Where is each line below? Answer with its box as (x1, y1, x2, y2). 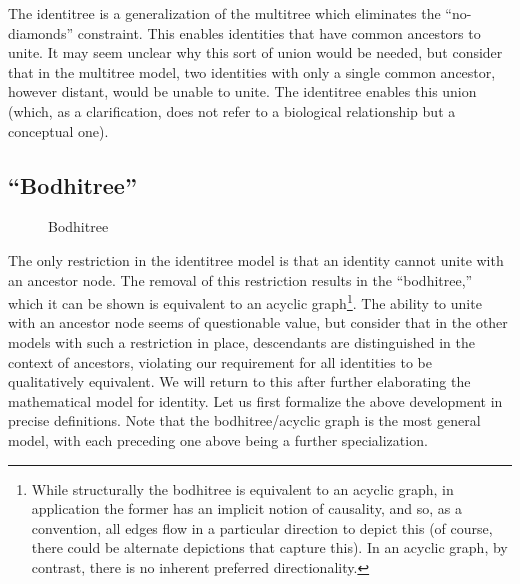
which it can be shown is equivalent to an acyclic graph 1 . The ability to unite (8, 290, 482, 313)
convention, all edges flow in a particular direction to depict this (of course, (31, 517, 493, 538)
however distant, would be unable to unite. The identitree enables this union (8, 81, 477, 102)
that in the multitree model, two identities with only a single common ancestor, (8, 61, 496, 82)
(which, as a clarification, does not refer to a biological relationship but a (8, 100, 456, 121)
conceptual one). (8, 120, 109, 141)
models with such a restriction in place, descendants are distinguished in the (8, 331, 475, 352)
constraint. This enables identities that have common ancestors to (77, 22, 481, 43)
